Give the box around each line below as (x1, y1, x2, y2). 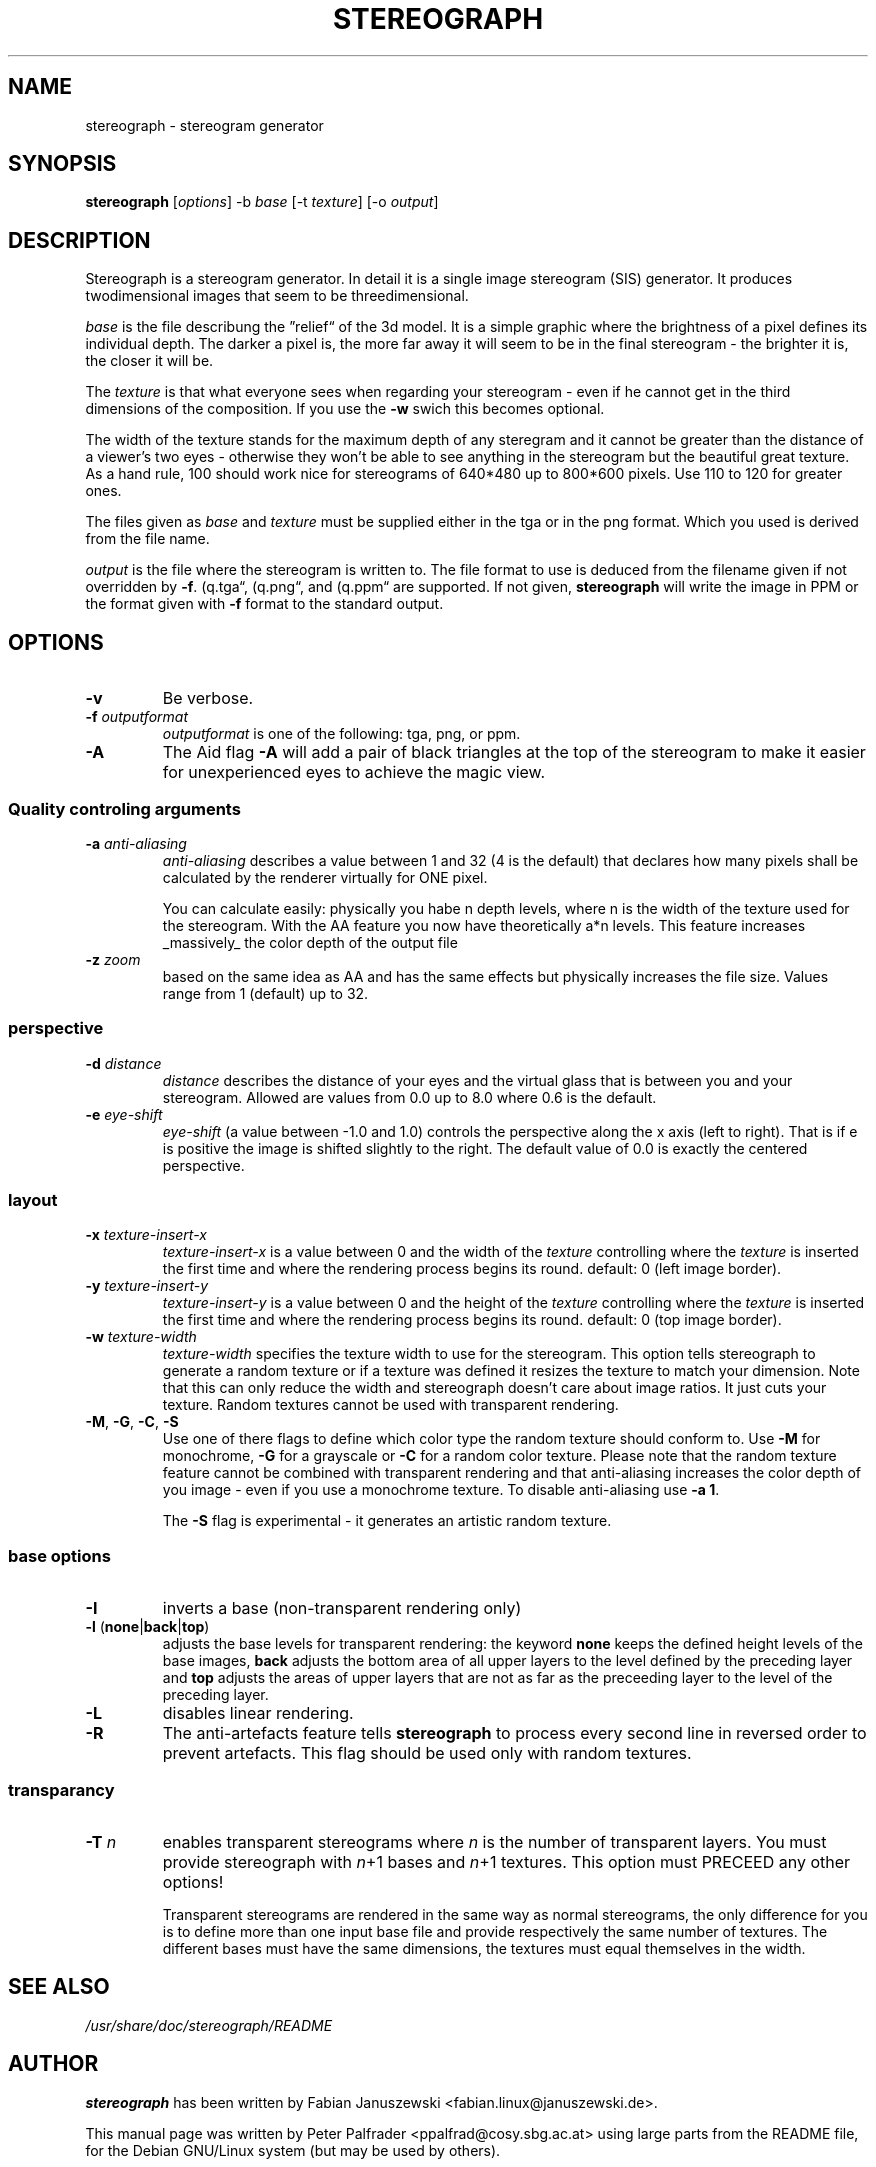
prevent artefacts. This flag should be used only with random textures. (162, 1743, 692, 1764)
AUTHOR (8, 2051, 99, 2077)
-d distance (85, 1054, 162, 1072)
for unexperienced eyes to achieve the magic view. (162, 762, 546, 783)
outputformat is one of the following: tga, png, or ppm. (162, 725, 521, 743)
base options (8, 1545, 111, 1566)
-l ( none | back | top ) (85, 1618, 210, 1636)
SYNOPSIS (8, 151, 117, 177)
